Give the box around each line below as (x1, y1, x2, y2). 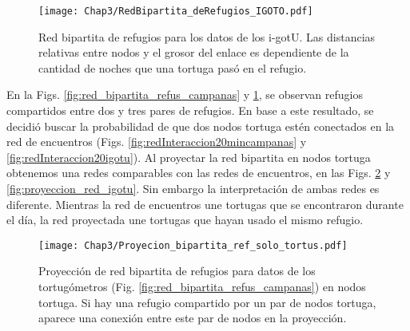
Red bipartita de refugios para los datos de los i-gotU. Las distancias (38, 28, 376, 45)
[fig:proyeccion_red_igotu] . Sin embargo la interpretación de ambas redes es (6, 180, 380, 196)
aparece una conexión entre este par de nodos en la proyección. (38, 309, 347, 326)
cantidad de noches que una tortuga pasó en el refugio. (38, 59, 307, 76)
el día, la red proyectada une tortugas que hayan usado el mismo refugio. (6, 211, 364, 228)
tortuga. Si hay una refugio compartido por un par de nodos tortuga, (38, 294, 376, 310)
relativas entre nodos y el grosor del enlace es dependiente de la (38, 44, 349, 61)
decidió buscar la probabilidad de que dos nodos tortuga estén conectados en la (6, 117, 395, 134)
